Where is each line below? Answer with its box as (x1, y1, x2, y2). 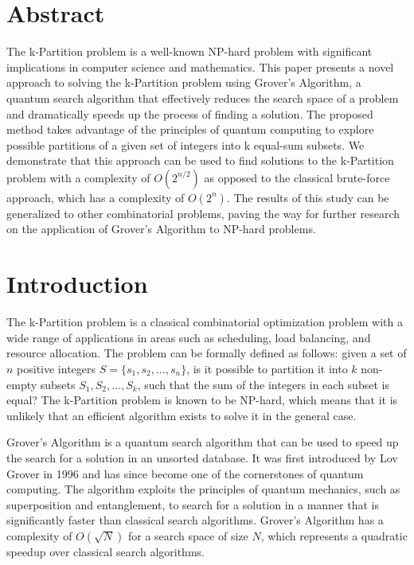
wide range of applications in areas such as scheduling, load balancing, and (6, 329, 371, 345)
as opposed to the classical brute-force (204, 169, 390, 185)
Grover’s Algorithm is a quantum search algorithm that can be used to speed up (6, 434, 399, 450)
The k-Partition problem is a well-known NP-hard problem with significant (6, 43, 373, 60)
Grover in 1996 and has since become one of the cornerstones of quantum (6, 465, 364, 481)
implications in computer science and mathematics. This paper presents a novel (6, 58, 394, 75)
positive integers (17, 360, 96, 376)
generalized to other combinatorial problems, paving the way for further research (6, 205, 400, 221)
